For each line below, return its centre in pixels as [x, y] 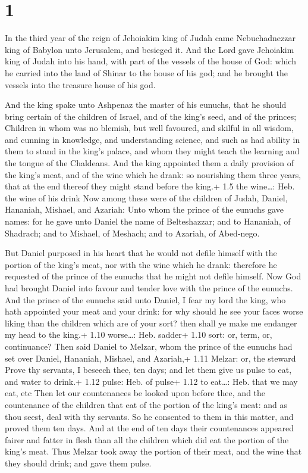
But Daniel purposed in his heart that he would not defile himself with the [141, 253]
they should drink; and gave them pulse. [78, 463]
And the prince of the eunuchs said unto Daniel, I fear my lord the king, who [145, 299]
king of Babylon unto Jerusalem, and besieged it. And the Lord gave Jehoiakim [150, 49]
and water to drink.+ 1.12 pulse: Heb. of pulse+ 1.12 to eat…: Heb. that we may [151, 381]
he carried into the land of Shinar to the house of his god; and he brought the [146, 72]
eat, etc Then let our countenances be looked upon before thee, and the [135, 393]
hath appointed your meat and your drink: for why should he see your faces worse [154, 311]
